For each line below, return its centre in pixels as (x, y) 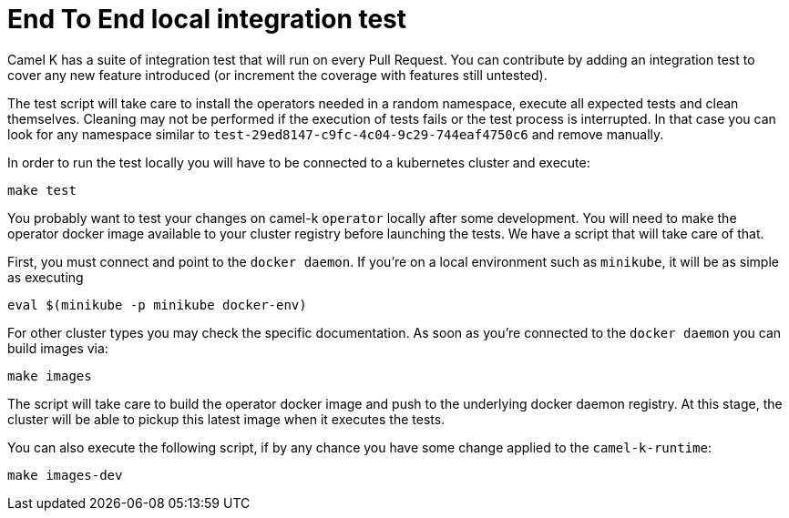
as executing (46, 277)
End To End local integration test (207, 19)
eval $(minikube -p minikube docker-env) (157, 305)
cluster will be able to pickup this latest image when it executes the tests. (226, 419)
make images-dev (65, 475)
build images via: (58, 348)
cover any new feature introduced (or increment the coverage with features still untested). (277, 75)
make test (42, 190)
